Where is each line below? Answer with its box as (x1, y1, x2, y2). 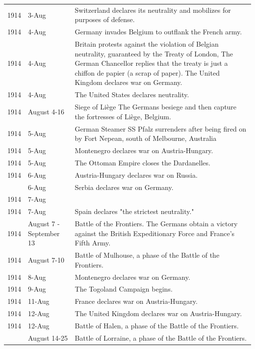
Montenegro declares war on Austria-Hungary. (75, 145, 213, 155)
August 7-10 (28, 254, 64, 265)
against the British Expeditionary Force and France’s (75, 228, 235, 238)
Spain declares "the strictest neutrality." (75, 206, 194, 216)
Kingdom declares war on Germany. (75, 77, 182, 87)
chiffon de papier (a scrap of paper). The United (75, 67, 220, 78)
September (28, 228, 60, 238)
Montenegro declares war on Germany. (75, 271, 190, 282)
